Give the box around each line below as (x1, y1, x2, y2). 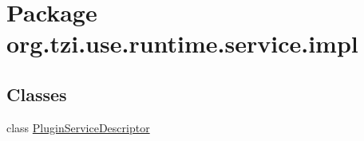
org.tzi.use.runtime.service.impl (6, 27, 358, 60)
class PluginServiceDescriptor (6, 119, 150, 135)
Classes (6, 81, 67, 106)
